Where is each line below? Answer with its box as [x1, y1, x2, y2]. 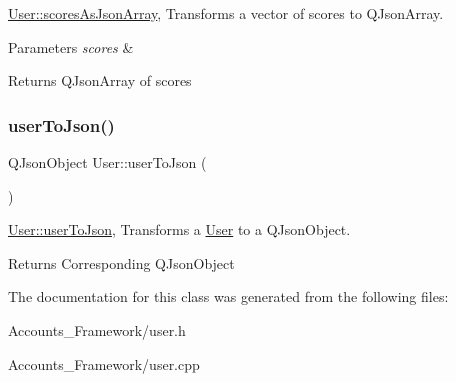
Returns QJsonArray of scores [8, 70, 192, 91]
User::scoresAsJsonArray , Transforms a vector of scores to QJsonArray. [8, 3, 444, 23]
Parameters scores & [8, 36, 134, 57]
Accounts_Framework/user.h [8, 319, 186, 340]
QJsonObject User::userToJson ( [8, 152, 207, 172]
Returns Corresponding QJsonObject [8, 252, 235, 273]
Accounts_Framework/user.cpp [8, 353, 200, 374]
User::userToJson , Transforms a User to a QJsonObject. [8, 219, 351, 240]
